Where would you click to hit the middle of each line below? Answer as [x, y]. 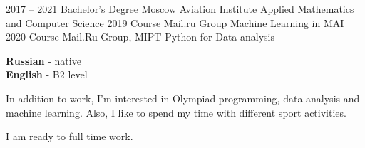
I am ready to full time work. [70, 136]
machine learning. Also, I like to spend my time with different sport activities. [176, 112]
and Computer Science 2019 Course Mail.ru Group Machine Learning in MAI [175, 22]
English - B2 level [47, 74]
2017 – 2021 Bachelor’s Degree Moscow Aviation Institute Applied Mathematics [180, 9]
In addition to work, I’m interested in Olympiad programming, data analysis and [183, 98]
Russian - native [43, 60]
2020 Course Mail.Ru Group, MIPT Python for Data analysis [140, 37]
